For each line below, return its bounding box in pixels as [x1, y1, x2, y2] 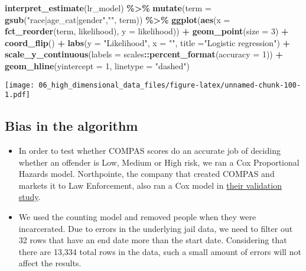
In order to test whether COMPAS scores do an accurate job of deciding [18, 144, 281, 157]
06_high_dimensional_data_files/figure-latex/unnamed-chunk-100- [38, 80, 301, 89]
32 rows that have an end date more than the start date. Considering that [18, 234, 287, 246]
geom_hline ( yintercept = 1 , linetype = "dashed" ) [5, 59, 190, 72]
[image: [5, 80, 35, 89]
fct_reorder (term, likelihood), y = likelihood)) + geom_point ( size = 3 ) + [5, 25, 289, 37]
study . [18, 191, 41, 203]
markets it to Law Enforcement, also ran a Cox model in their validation [18, 179, 282, 191]
